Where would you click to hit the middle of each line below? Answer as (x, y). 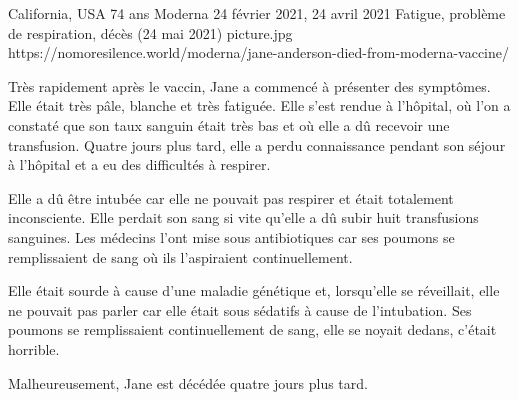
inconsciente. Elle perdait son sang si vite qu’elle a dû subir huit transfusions (243, 217)
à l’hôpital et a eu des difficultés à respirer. (139, 164)
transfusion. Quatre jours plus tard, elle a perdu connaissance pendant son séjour (257, 144)
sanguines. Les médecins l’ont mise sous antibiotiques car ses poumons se (231, 236)
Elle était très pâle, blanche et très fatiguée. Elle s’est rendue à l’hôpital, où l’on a (259, 105)
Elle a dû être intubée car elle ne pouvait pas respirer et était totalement (231, 197)
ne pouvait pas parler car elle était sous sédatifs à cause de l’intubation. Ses (240, 309)
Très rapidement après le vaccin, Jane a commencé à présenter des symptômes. (249, 85)
